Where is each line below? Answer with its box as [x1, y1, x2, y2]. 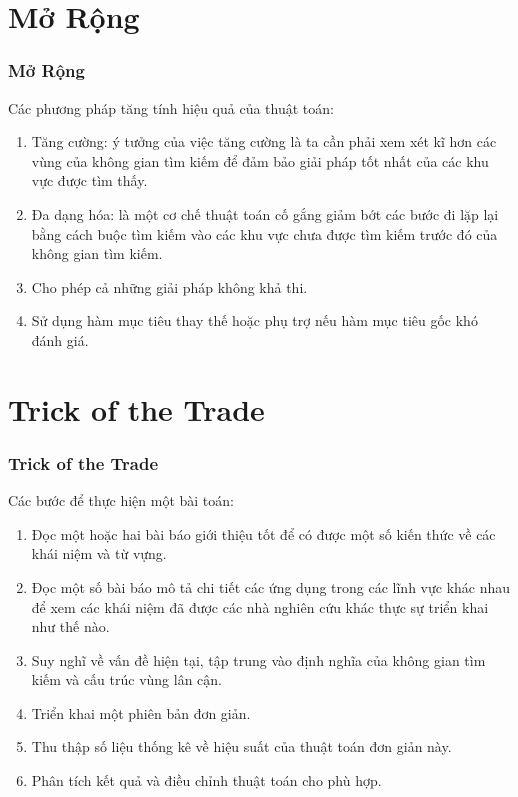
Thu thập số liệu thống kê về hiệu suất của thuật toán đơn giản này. [31, 736, 452, 757]
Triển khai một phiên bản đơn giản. [31, 702, 251, 723]
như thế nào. [31, 616, 110, 637]
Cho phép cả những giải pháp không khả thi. [31, 276, 308, 297]
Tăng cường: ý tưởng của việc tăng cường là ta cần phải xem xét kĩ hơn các [31, 131, 497, 152]
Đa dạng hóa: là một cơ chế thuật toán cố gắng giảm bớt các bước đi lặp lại [31, 203, 499, 224]
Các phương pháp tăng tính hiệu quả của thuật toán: [8, 97, 334, 118]
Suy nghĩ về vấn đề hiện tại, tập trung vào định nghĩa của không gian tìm [31, 649, 486, 670]
